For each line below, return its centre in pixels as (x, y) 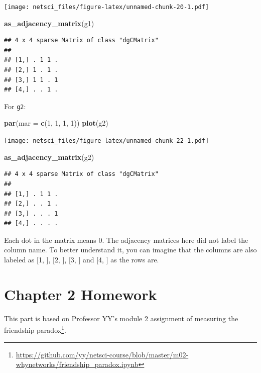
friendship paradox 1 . (35, 329)
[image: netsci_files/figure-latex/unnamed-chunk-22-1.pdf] (107, 141)
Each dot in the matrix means (50, 240)
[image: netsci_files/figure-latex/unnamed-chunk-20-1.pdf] (107, 7)
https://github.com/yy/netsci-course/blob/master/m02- (102, 354)
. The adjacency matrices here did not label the (175, 240)
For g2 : (15, 106)
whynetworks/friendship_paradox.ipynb (77, 364)
